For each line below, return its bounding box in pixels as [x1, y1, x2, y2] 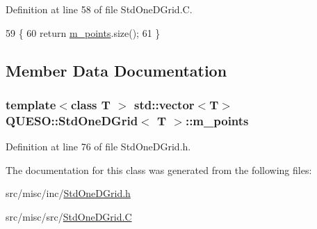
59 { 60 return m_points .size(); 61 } [6, 25, 161, 40]
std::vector [134, 95, 195, 113]
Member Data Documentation [6, 59, 227, 81]
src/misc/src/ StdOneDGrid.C [6, 209, 132, 223]
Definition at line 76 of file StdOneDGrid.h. [6, 139, 191, 154]
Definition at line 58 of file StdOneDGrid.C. [6, 2, 193, 16]
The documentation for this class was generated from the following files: [6, 162, 312, 177]
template [6, 95, 56, 113]
